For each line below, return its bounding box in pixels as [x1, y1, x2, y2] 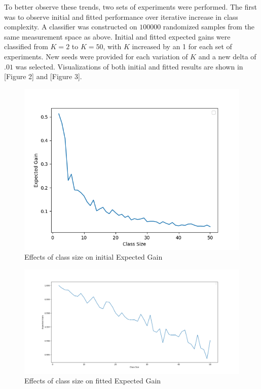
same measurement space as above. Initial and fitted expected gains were [4, 31, 231, 42]
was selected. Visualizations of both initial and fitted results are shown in [15, 61, 243, 72]
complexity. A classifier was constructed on [4, 21, 137, 32]
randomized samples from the [163, 21, 255, 32]
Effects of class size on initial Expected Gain [24, 252, 163, 262]
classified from [4, 41, 48, 52]
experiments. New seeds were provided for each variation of [4, 51, 188, 61]
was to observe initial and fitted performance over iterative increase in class [4, 11, 238, 22]
